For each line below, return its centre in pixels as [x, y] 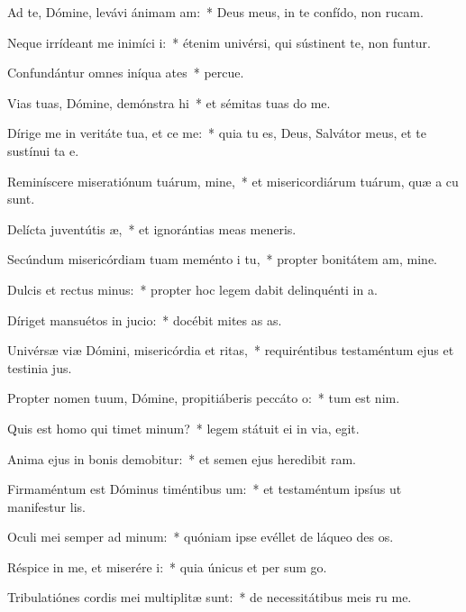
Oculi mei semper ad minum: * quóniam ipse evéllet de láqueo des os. [201, 537]
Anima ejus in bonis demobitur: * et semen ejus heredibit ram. [182, 458]
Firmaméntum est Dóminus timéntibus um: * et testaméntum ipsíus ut [205, 489]
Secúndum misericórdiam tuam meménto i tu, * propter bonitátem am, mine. [223, 259]
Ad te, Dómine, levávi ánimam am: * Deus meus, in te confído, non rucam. [215, 12]
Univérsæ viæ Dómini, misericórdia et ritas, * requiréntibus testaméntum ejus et [231, 350]
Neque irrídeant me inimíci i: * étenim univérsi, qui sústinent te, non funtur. [219, 42]
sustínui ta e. [43, 150]
